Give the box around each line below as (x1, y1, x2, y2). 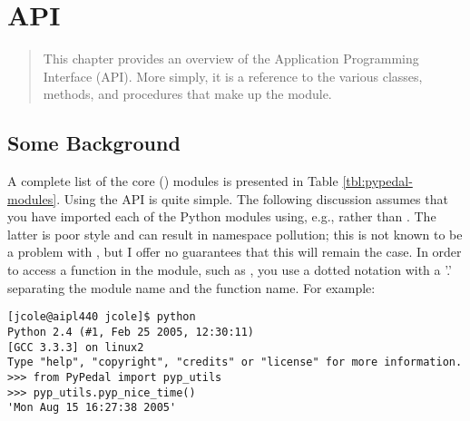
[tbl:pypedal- (342, 171, 413, 191)
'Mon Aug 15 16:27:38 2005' (7, 401, 177, 415)
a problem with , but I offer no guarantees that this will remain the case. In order (7, 242, 462, 261)
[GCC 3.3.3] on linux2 (7, 340, 144, 354)
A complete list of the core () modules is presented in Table (7, 171, 338, 191)
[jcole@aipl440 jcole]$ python (7, 310, 196, 324)
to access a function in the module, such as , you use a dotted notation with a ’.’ (7, 260, 452, 279)
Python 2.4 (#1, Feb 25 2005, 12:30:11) (7, 325, 255, 338)
